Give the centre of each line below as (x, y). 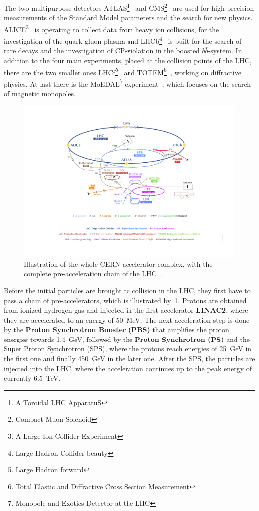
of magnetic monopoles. (40, 93)
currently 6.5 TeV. (32, 378)
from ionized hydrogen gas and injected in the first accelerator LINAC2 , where (126, 310)
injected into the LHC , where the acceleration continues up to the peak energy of (128, 368)
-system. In (225, 51)
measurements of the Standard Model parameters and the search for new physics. (128, 18)
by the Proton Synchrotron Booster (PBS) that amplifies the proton (117, 329)
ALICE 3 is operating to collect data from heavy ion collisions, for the (112, 28)
